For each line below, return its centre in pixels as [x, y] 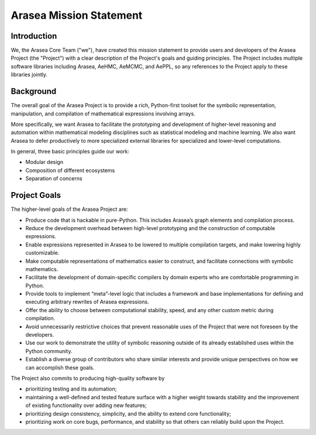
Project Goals [36, 195]
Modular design [44, 162]
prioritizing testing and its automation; [71, 389]
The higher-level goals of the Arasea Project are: [69, 209]
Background [34, 92]
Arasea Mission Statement [77, 15]
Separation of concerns [54, 179]
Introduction [34, 36]
